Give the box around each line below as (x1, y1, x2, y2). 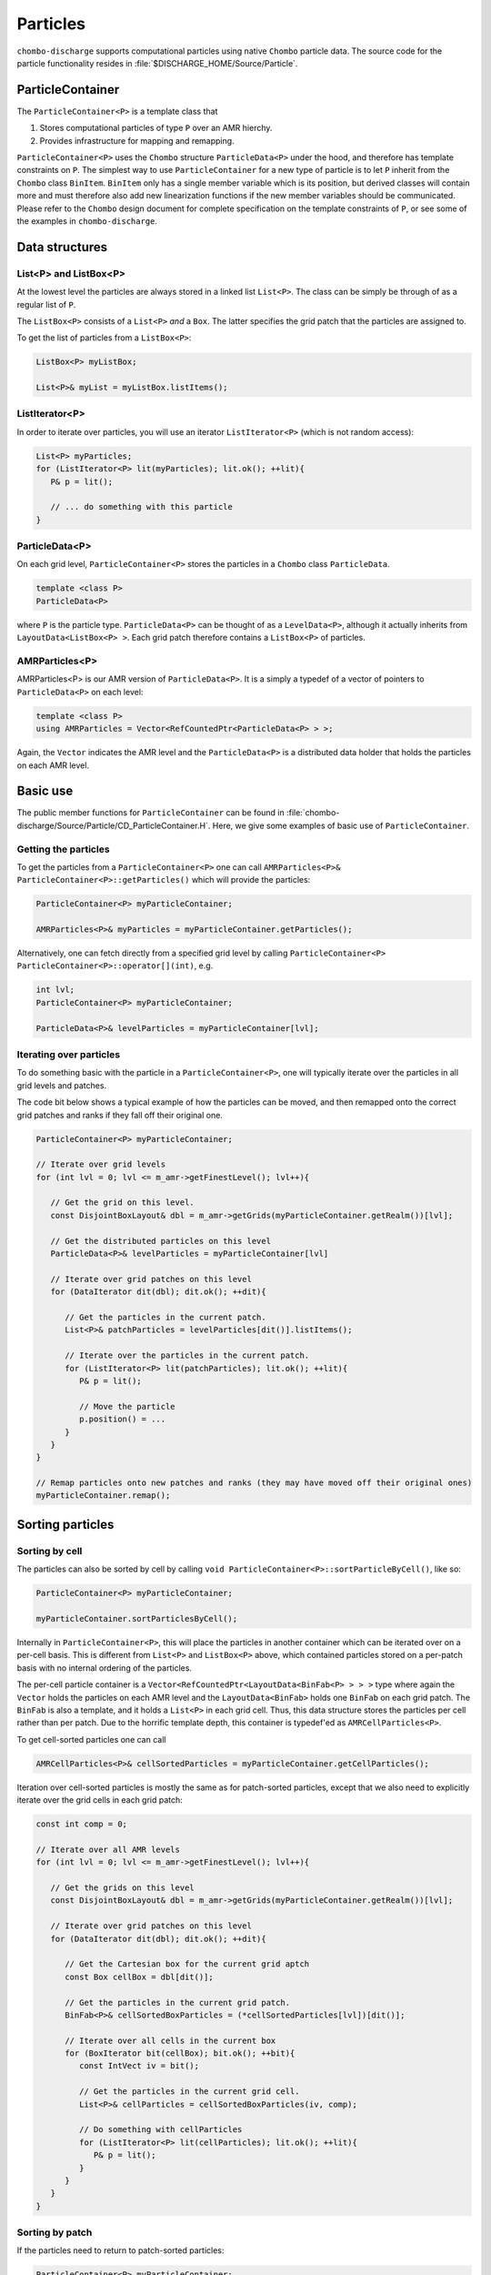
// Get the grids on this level (50, 1882, 195, 1893)
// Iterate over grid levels (35, 1159, 166, 1169)
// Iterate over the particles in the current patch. (65, 1350, 310, 1360)
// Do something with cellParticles (78, 2125, 243, 2135)
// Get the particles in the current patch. (65, 1311, 267, 1322)
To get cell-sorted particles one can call (16, 1734, 166, 1744)
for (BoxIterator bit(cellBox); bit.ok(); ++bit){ (65, 2048, 296, 2058)
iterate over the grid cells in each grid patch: (16, 1795, 184, 1805)
